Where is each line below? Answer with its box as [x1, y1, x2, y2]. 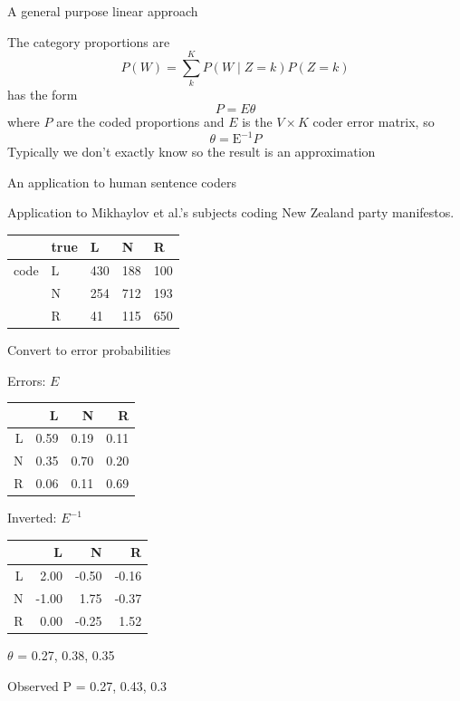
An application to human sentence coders [7, 172, 236, 191]
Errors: [7, 370, 46, 389]
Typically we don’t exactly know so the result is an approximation [7, 142, 376, 160]
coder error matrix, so [312, 111, 435, 130]
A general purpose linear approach [7, 2, 198, 20]
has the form [7, 85, 78, 104]
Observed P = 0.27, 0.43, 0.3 [7, 676, 168, 695]
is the [242, 111, 273, 130]
